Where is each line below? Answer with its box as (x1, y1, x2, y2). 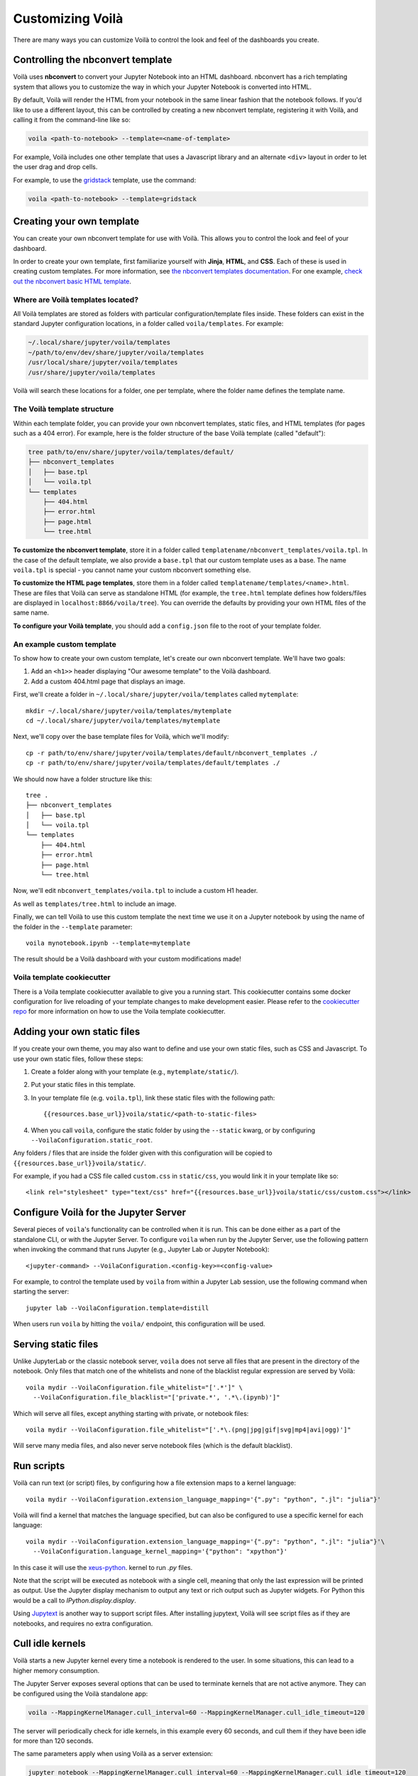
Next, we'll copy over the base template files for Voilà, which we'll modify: (13, 732, 229, 741)
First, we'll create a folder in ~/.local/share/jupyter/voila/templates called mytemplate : (13, 690, 299, 699)
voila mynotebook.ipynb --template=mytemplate (26, 938, 191, 947)
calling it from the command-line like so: (13, 116, 131, 124)
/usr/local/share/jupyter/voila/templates (28, 359, 178, 367)
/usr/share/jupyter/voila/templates (28, 368, 156, 377)
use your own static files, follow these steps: (13, 1054, 143, 1063)
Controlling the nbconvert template (13, 54, 172, 66)
